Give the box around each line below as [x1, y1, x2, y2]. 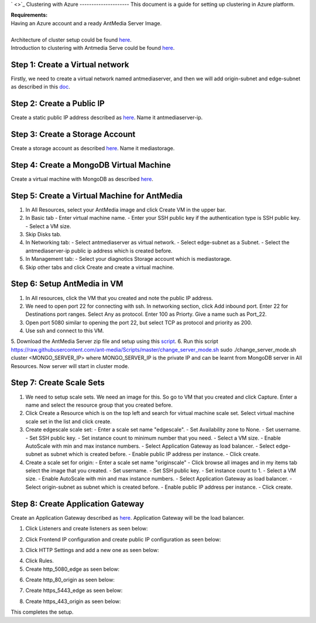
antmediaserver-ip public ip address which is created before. [25, 247, 173, 254]
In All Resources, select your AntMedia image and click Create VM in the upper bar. [25, 206, 226, 213]
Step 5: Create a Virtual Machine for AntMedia [11, 190, 183, 200]
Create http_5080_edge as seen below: [25, 566, 120, 573]
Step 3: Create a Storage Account [11, 129, 136, 139]
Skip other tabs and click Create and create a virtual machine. [25, 264, 174, 271]
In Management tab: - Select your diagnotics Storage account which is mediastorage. [25, 256, 232, 263]
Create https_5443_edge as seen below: [25, 587, 123, 594]
